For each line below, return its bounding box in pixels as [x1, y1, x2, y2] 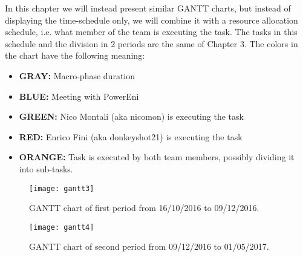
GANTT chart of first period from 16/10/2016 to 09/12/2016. [29, 201, 259, 214]
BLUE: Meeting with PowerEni [19, 89, 139, 102]
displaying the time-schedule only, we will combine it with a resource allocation [5, 13, 298, 26]
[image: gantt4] [29, 223, 94, 232]
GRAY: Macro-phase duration [19, 69, 135, 82]
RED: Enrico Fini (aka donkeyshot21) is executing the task [19, 130, 243, 143]
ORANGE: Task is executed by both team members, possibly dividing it [19, 151, 295, 163]
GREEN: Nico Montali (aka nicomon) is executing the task [19, 110, 244, 123]
